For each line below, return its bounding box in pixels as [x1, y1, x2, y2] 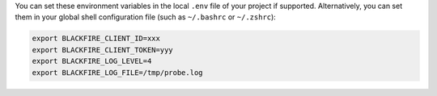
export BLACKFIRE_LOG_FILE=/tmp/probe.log [32, 68, 203, 77]
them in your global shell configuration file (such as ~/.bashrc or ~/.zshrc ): [15, 12, 277, 22]
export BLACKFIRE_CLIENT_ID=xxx [32, 34, 161, 44]
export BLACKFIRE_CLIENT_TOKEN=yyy [32, 45, 173, 54]
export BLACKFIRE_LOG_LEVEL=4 [32, 56, 152, 66]
